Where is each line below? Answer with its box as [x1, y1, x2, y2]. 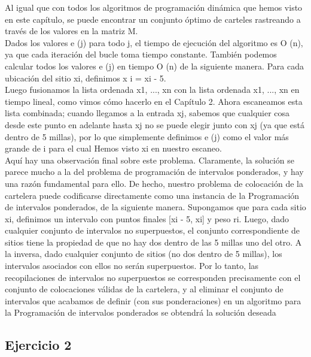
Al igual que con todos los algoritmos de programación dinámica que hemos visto [5, 1, 303, 13]
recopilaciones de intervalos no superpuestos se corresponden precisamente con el [5, 271, 301, 283]
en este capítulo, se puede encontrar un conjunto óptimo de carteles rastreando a [5, 13, 301, 25]
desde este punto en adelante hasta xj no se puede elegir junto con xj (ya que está [5, 118, 304, 131]
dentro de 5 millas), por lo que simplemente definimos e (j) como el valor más [5, 130, 289, 143]
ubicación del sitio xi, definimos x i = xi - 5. [5, 71, 166, 84]
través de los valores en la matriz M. [5, 25, 138, 37]
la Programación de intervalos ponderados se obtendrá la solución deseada [5, 306, 276, 319]
